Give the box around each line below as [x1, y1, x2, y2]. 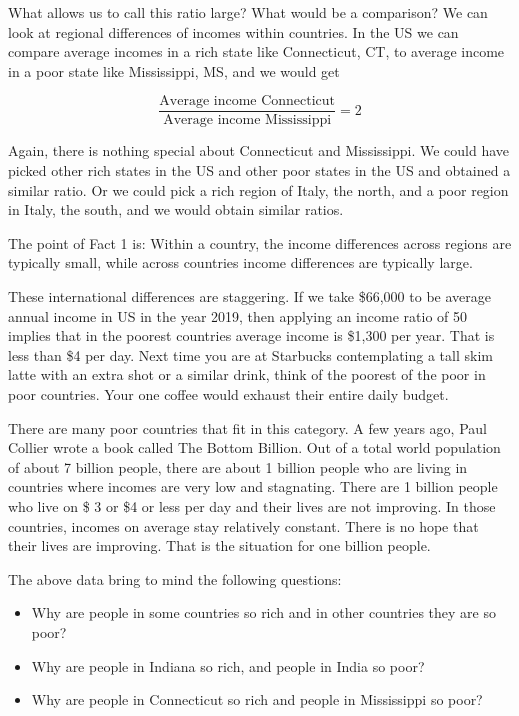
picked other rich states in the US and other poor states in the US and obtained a [8, 160, 511, 181]
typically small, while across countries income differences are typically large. [8, 252, 473, 273]
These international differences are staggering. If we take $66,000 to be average [8, 286, 491, 306]
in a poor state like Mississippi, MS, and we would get [8, 60, 340, 81]
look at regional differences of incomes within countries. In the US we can [8, 21, 459, 42]
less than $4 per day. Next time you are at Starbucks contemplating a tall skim [8, 344, 493, 365]
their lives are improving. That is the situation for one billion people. [8, 535, 431, 556]
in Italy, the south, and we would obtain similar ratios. [8, 199, 344, 220]
